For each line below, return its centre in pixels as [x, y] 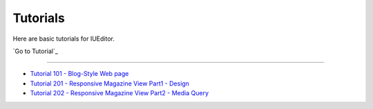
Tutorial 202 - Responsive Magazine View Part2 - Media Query [119, 93]
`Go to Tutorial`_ [36, 51]
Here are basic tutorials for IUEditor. [64, 39]
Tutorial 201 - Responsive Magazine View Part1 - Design [110, 83]
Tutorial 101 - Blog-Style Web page [79, 74]
